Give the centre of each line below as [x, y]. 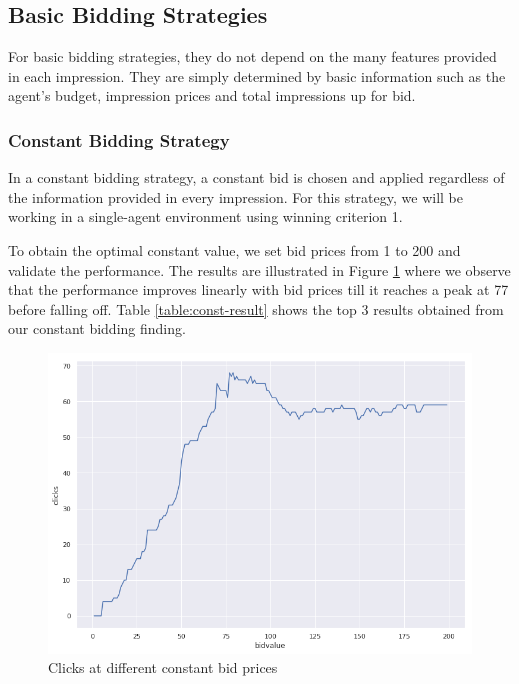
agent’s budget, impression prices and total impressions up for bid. [212, 95]
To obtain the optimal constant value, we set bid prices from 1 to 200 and [234, 249]
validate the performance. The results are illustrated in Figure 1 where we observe [259, 269]
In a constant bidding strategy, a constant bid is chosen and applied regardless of [256, 177]
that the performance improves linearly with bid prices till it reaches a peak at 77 [258, 289]
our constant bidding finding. [97, 328]
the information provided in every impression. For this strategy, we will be [235, 196]
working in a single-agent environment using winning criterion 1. [205, 216]
